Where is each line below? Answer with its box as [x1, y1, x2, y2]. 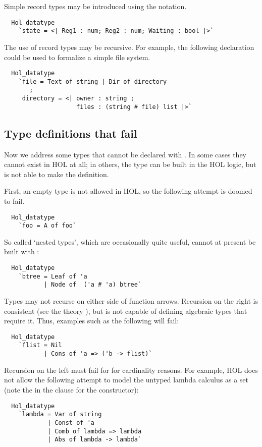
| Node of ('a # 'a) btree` [43, 281, 142, 289]
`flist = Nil [18, 342, 62, 349]
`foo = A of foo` [18, 222, 77, 230]
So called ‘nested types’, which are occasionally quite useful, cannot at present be [4, 236, 256, 247]
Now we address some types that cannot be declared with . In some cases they [4, 149, 247, 159]
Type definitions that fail [4, 125, 137, 141]
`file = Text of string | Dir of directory [18, 78, 167, 85]
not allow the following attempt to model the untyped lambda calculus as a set [4, 374, 248, 385]
